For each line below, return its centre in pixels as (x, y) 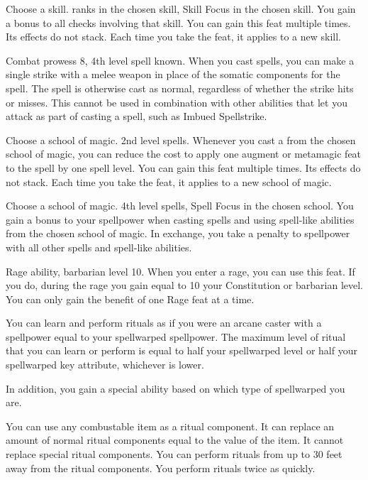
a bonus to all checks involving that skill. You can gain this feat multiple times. (178, 22)
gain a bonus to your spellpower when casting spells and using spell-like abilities (180, 219)
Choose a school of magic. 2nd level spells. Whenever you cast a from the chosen (181, 140)
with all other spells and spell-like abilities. (99, 247)
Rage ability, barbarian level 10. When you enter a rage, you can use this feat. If (180, 271)
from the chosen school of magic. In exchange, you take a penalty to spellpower (178, 233)
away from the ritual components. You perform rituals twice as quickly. (161, 468)
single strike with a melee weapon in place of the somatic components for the (173, 74)
